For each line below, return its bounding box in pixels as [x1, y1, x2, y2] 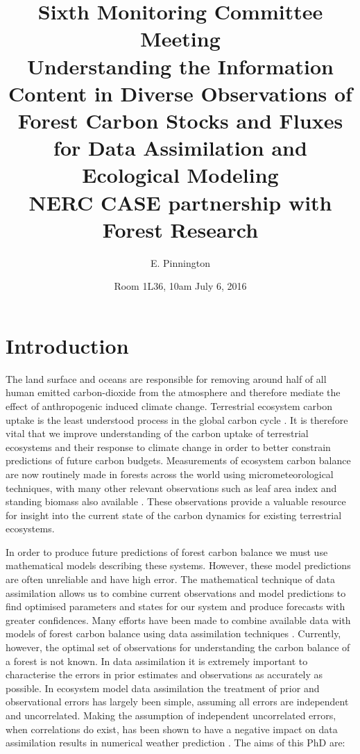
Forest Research [102, 215, 259, 243]
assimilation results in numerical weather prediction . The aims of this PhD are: [6, 735, 345, 750]
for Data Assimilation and [53, 133, 307, 162]
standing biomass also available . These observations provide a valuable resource [6, 494, 346, 509]
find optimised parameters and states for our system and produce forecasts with [6, 599, 345, 614]
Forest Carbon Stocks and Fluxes [17, 106, 343, 134]
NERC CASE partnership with [28, 188, 332, 216]
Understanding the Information [26, 51, 334, 80]
